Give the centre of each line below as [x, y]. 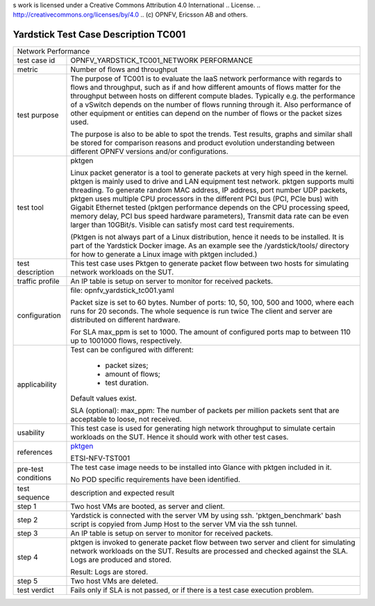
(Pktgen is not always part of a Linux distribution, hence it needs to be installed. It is [207, 237]
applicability [37, 385]
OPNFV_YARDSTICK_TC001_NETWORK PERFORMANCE [162, 60]
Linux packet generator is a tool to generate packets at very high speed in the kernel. [209, 173]
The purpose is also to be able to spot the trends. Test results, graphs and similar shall [211, 134]
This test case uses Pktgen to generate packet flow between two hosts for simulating [210, 264]
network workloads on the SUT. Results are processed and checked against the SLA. [209, 551]
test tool [31, 208]
